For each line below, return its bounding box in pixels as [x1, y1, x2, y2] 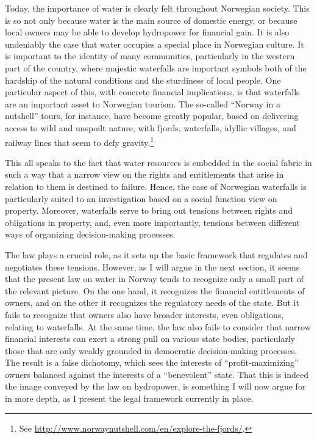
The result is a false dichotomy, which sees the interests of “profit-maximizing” [5, 356, 299, 369]
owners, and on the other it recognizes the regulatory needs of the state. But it [5, 296, 299, 309]
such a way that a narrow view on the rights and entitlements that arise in [5, 168, 284, 181]
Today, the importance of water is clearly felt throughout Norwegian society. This [5, 2, 310, 14]
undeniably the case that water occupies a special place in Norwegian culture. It [5, 37, 304, 50]
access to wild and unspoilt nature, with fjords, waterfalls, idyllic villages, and [5, 121, 296, 134]
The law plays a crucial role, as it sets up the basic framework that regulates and [5, 248, 308, 261]
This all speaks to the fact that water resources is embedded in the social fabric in [5, 156, 312, 169]
